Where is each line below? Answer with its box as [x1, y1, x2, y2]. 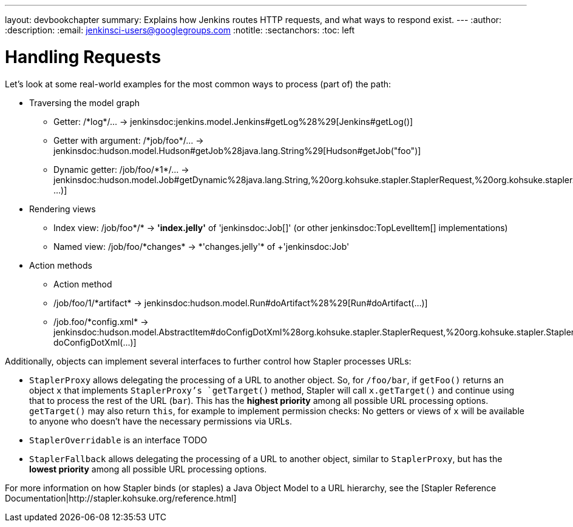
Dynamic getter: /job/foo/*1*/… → [53, 164, 189, 175]
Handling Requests [5, 46, 161, 67]
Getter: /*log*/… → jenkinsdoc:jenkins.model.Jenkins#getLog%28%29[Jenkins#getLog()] [53, 116, 413, 127]
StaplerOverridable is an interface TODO [29, 434, 208, 445]
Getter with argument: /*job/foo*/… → [53, 135, 204, 146]
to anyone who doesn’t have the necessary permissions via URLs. [29, 415, 292, 426]
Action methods [29, 260, 92, 270]
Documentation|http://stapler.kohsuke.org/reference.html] [5, 492, 237, 503]
